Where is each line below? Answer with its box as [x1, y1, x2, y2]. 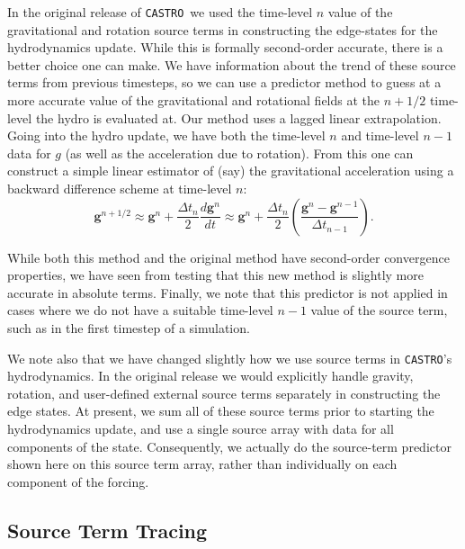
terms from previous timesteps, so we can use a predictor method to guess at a [7, 73, 442, 92]
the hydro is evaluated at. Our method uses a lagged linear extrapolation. [35, 108, 442, 127]
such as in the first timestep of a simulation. [7, 318, 250, 337]
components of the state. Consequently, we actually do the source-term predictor [7, 436, 452, 455]
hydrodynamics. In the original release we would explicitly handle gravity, [7, 366, 414, 385]
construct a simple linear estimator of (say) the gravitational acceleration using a [7, 161, 454, 180]
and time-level [341, 126, 419, 145]
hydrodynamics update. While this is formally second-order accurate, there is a [7, 38, 443, 57]
